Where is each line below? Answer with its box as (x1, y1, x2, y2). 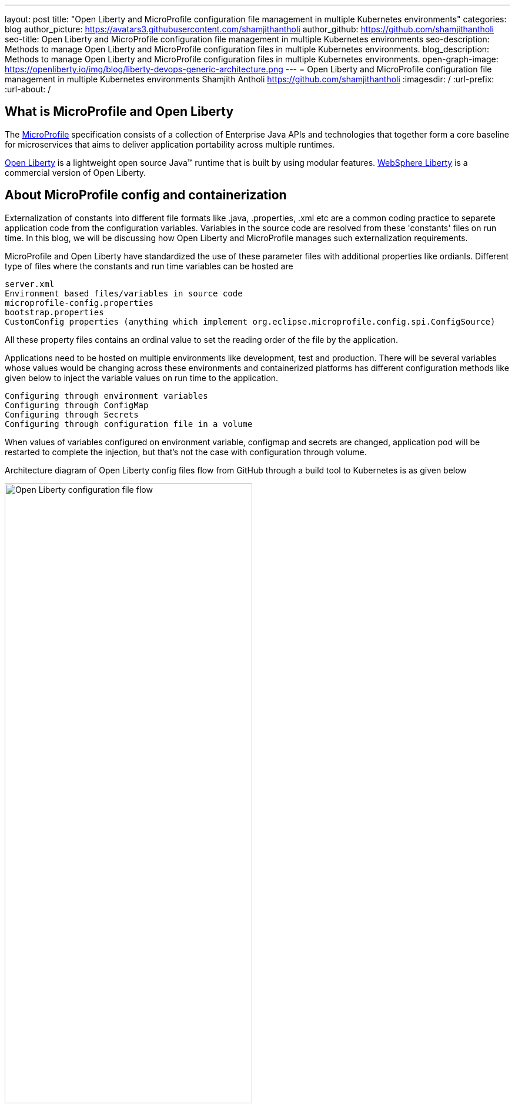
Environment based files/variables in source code (5, 288, 243, 298)
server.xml (5, 279, 55, 289)
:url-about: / (5, 84, 51, 94)
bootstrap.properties (5, 307, 104, 317)
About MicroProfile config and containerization (5, 188, 287, 203)
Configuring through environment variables (5, 391, 208, 401)
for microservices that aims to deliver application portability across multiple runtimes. (5, 139, 335, 149)
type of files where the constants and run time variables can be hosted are (5, 261, 293, 271)
